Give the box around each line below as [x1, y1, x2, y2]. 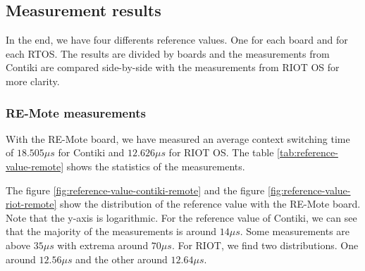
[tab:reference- [277, 145, 338, 160]
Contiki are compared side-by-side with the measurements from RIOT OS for [6, 60, 340, 75]
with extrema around [57, 237, 149, 252]
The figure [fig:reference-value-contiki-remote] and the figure [6, 182, 265, 197]
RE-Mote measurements [6, 103, 146, 121]
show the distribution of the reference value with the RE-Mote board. [60, 196, 361, 211]
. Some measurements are [240, 224, 350, 239]
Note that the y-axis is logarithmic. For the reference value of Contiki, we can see [6, 210, 357, 225]
